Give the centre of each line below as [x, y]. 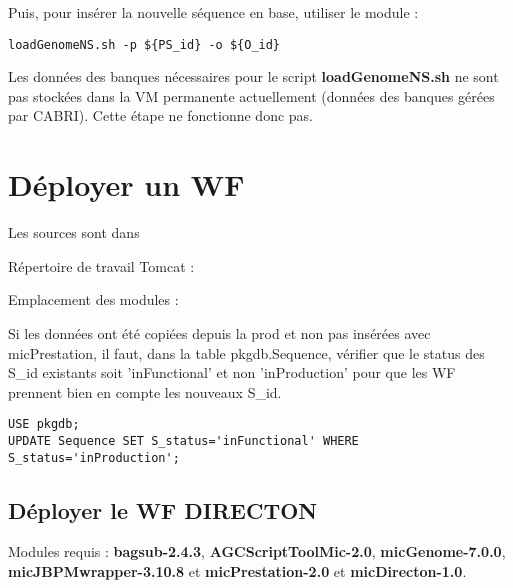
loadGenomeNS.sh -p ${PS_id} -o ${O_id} [144, 44]
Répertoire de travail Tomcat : [101, 265]
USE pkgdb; [44, 424]
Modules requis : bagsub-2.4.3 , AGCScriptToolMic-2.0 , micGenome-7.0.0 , [257, 551]
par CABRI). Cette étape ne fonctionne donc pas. [160, 115]
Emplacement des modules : [93, 299]
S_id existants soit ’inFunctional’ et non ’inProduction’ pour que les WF [232, 372]
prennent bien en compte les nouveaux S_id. [145, 391]
